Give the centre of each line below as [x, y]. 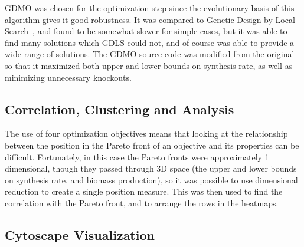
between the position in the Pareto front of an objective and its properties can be [152, 145]
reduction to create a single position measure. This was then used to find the [144, 191]
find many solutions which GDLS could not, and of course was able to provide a [150, 42]
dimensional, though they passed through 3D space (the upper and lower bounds [151, 168]
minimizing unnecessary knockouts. [68, 77]
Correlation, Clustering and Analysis [120, 109]
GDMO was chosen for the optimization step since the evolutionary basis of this [150, 8]
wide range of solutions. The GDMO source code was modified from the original [150, 54]
